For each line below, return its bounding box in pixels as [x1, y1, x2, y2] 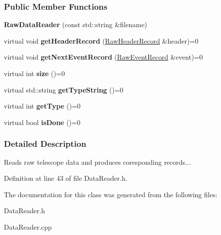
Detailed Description [4, 138, 86, 150]
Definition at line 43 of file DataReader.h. [4, 173, 127, 183]
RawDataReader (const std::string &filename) [4, 19, 147, 30]
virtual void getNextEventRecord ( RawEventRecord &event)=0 [4, 52, 203, 62]
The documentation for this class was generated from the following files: [4, 189, 218, 199]
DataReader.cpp [4, 221, 52, 232]
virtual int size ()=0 [4, 68, 65, 78]
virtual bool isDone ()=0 [4, 117, 80, 127]
